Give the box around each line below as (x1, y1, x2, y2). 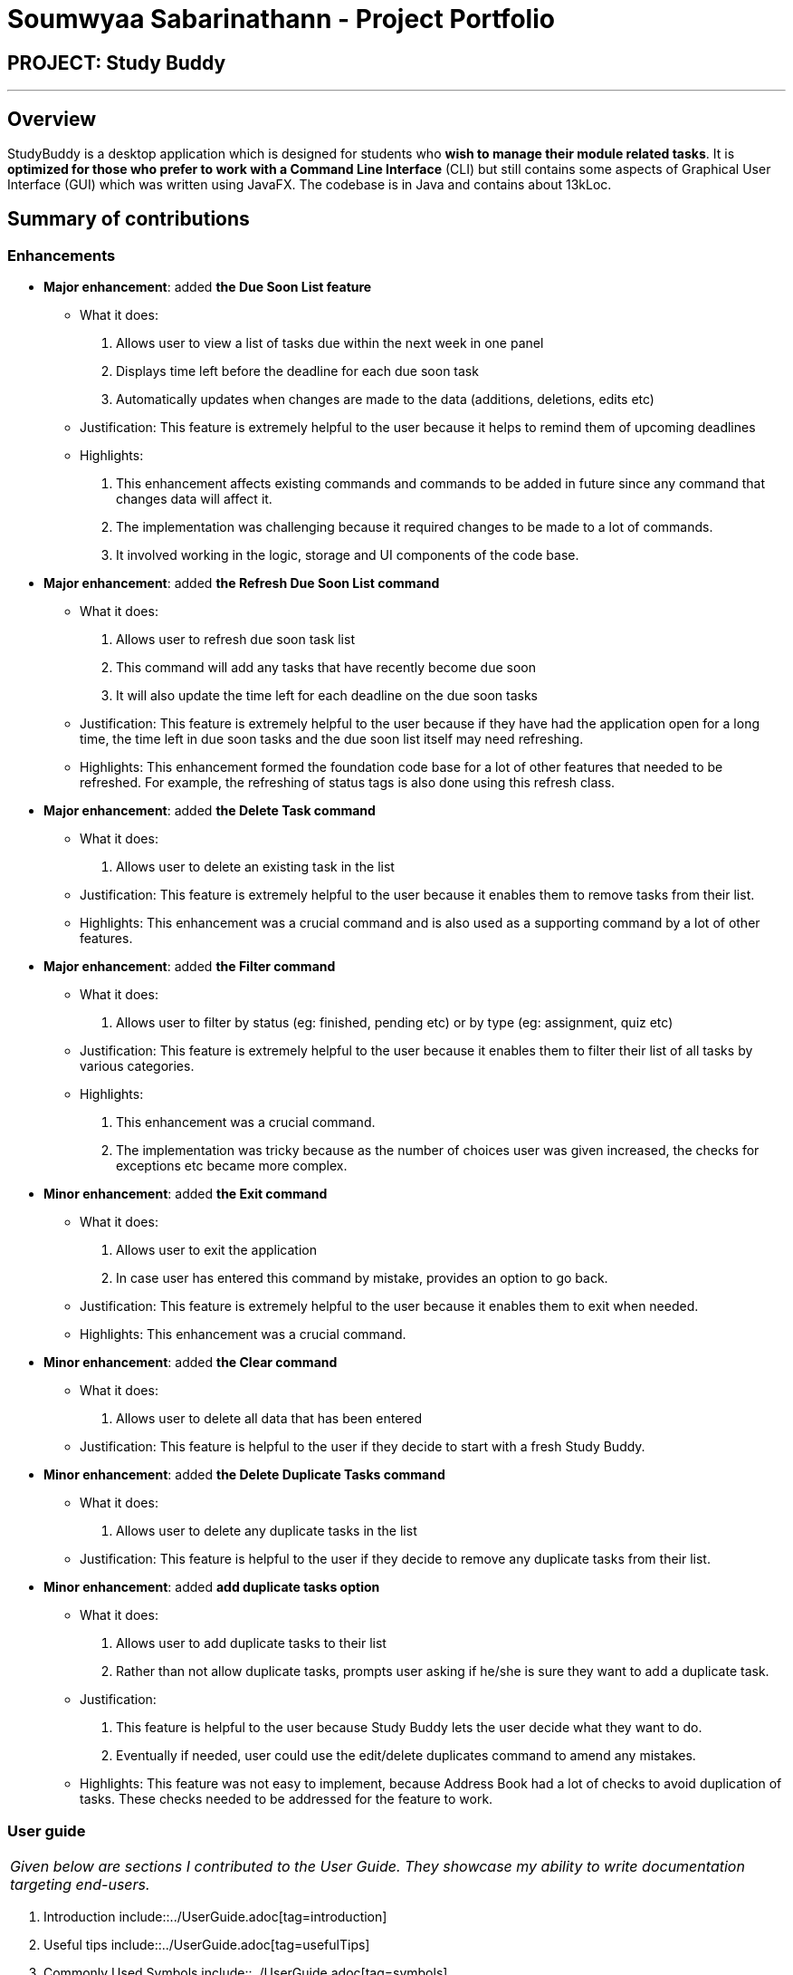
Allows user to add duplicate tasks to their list (116, 1635, 387, 1652)
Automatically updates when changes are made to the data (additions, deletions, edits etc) (116, 391, 654, 408)
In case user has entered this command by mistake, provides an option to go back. (116, 1270, 608, 1286)
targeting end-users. (10, 1874, 150, 1893)
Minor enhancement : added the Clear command (43, 1354, 338, 1371)
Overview (7, 107, 97, 130)
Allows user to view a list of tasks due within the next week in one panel (116, 335, 544, 352)
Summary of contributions (7, 207, 250, 231)
